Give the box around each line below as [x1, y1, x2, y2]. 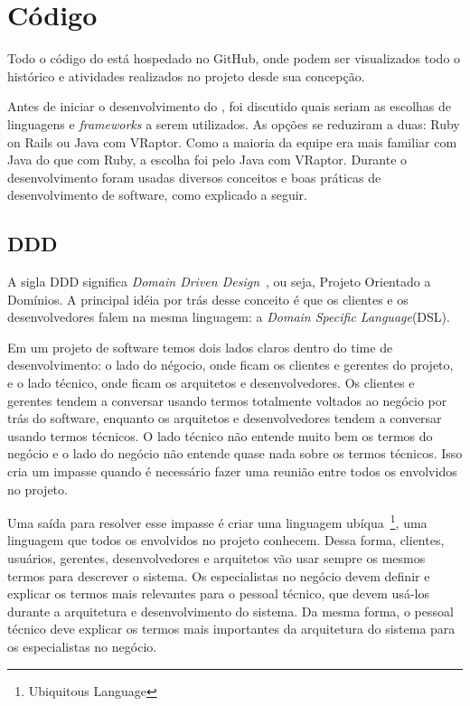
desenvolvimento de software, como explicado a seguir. [7, 185, 307, 204]
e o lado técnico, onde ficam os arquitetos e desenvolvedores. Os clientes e [7, 373, 415, 392]
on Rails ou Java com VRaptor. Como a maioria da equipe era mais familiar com [7, 132, 457, 151]
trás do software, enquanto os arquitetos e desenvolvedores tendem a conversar [7, 409, 442, 428]
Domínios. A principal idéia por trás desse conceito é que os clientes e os [7, 289, 409, 308]
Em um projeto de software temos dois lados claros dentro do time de [7, 337, 393, 356]
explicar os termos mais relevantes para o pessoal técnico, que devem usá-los [7, 584, 429, 603]
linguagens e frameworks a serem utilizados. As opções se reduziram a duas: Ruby [7, 114, 460, 133]
